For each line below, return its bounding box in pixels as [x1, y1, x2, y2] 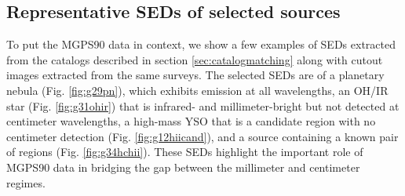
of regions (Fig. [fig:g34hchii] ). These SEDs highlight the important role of [6, 143, 363, 160]
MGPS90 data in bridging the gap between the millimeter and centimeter [6, 158, 360, 175]
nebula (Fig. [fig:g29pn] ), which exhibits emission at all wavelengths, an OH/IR [6, 82, 389, 98]
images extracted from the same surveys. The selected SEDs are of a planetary [6, 67, 385, 83]
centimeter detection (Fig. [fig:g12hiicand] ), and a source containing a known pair [6, 128, 399, 144]
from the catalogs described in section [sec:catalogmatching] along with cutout [6, 51, 383, 67]
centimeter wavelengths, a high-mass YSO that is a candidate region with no [6, 113, 376, 129]
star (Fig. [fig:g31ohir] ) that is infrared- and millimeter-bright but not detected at [6, 97, 400, 114]
